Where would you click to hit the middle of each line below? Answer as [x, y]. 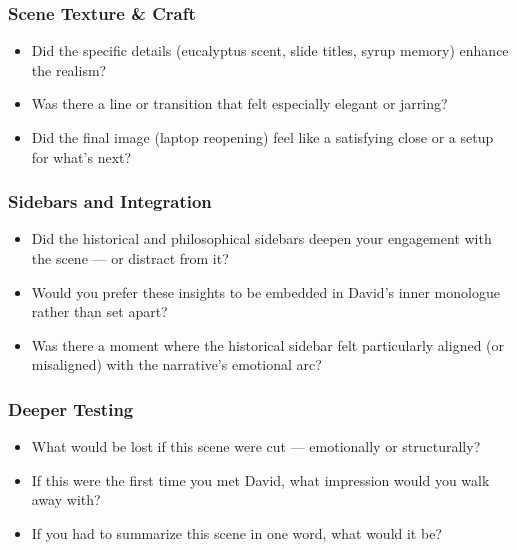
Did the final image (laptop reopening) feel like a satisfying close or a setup [262, 137]
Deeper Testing [71, 408]
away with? [66, 499]
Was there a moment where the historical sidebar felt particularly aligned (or [268, 344]
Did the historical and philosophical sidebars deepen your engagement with [261, 238]
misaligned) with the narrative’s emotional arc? [176, 364]
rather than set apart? [99, 311]
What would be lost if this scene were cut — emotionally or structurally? [256, 446]
